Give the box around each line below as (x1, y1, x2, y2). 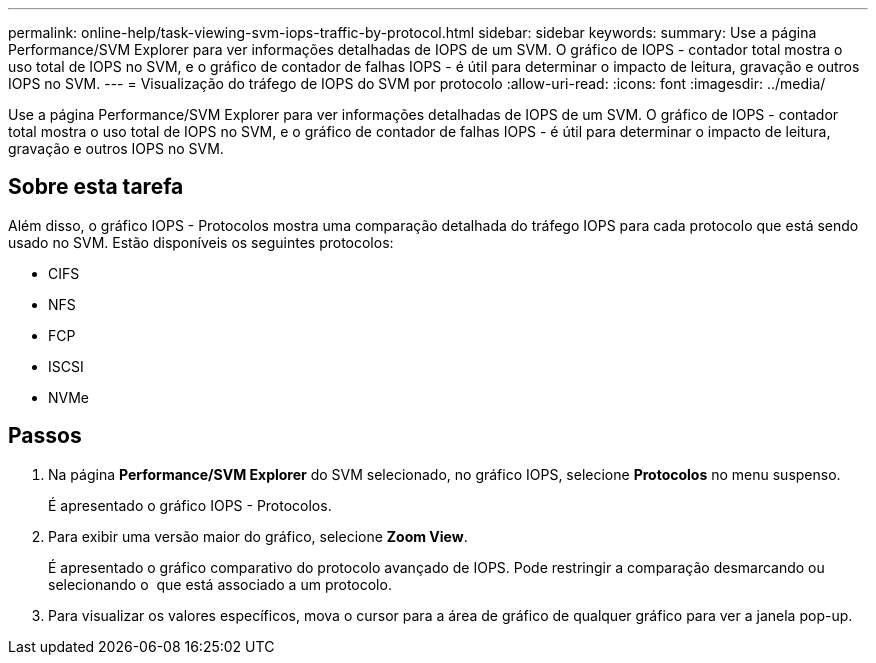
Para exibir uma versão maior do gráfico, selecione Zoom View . (48, 527, 468, 545)
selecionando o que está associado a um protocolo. (48, 575, 392, 593)
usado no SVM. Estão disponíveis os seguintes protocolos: (8, 233, 394, 251)
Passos (8, 423, 82, 449)
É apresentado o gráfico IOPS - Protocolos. (48, 496, 332, 514)
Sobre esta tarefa (8, 174, 184, 200)
